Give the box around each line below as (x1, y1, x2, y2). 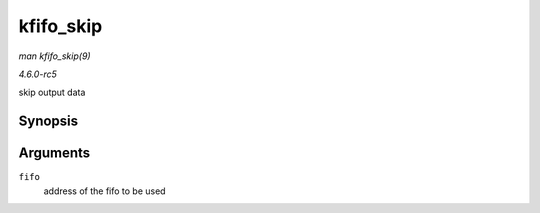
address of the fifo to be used (43, 185, 166, 197)
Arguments (18, 145, 91, 162)
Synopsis (18, 113, 79, 130)
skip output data (18, 86, 86, 99)
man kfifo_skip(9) (18, 50, 91, 62)
